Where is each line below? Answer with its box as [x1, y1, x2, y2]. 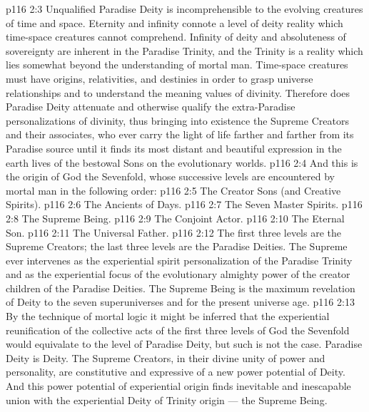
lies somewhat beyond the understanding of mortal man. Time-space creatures [6, 57, 348, 72]
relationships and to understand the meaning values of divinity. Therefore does [6, 85, 350, 100]
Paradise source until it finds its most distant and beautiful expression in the [6, 140, 342, 155]
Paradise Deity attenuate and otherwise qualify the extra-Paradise [6, 99, 295, 114]
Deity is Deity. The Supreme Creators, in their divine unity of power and [6, 350, 325, 365]
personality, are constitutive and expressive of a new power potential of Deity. [6, 364, 345, 379]
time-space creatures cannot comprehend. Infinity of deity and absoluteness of [6, 29, 346, 44]
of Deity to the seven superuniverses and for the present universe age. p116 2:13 [6, 294, 355, 309]
